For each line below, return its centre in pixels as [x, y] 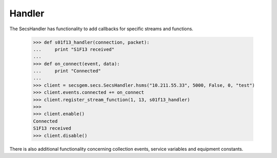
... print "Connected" [67, 71]
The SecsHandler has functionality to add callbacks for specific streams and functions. [101, 29]
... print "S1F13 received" [74, 49]
